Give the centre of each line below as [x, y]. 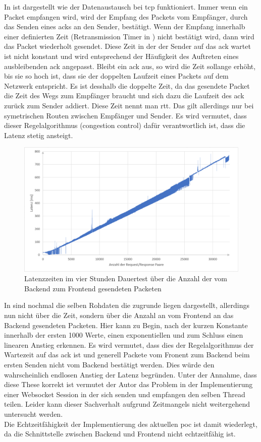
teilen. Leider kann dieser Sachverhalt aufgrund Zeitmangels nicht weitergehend [127, 404]
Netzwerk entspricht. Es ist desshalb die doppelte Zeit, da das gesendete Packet [127, 85]
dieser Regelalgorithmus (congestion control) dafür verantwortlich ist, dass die [125, 125]
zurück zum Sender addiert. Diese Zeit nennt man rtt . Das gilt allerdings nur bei [129, 105]
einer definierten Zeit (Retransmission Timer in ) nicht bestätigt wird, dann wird [129, 36]
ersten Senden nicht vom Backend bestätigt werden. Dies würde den [109, 365]
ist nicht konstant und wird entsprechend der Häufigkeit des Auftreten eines [121, 56]
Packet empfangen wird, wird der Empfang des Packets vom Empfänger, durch [126, 16]
